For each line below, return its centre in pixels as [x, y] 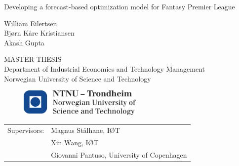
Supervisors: [26, 130]
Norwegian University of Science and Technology [78, 78]
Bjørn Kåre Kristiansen [39, 33]
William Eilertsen [31, 23]
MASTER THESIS [33, 59]
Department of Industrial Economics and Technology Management [105, 68]
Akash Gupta [24, 42]
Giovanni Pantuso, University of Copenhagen [119, 154]
